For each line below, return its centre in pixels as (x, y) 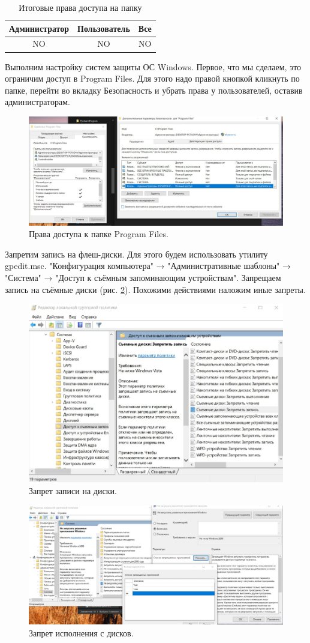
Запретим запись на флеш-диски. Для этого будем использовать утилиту (136, 254)
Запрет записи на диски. (73, 491)
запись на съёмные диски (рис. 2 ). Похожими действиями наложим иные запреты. (155, 289)
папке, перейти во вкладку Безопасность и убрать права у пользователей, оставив (154, 90)
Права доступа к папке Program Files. (99, 234)
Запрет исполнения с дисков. (81, 632)
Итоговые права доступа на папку (80, 7)
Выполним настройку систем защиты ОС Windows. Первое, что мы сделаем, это (153, 66)
